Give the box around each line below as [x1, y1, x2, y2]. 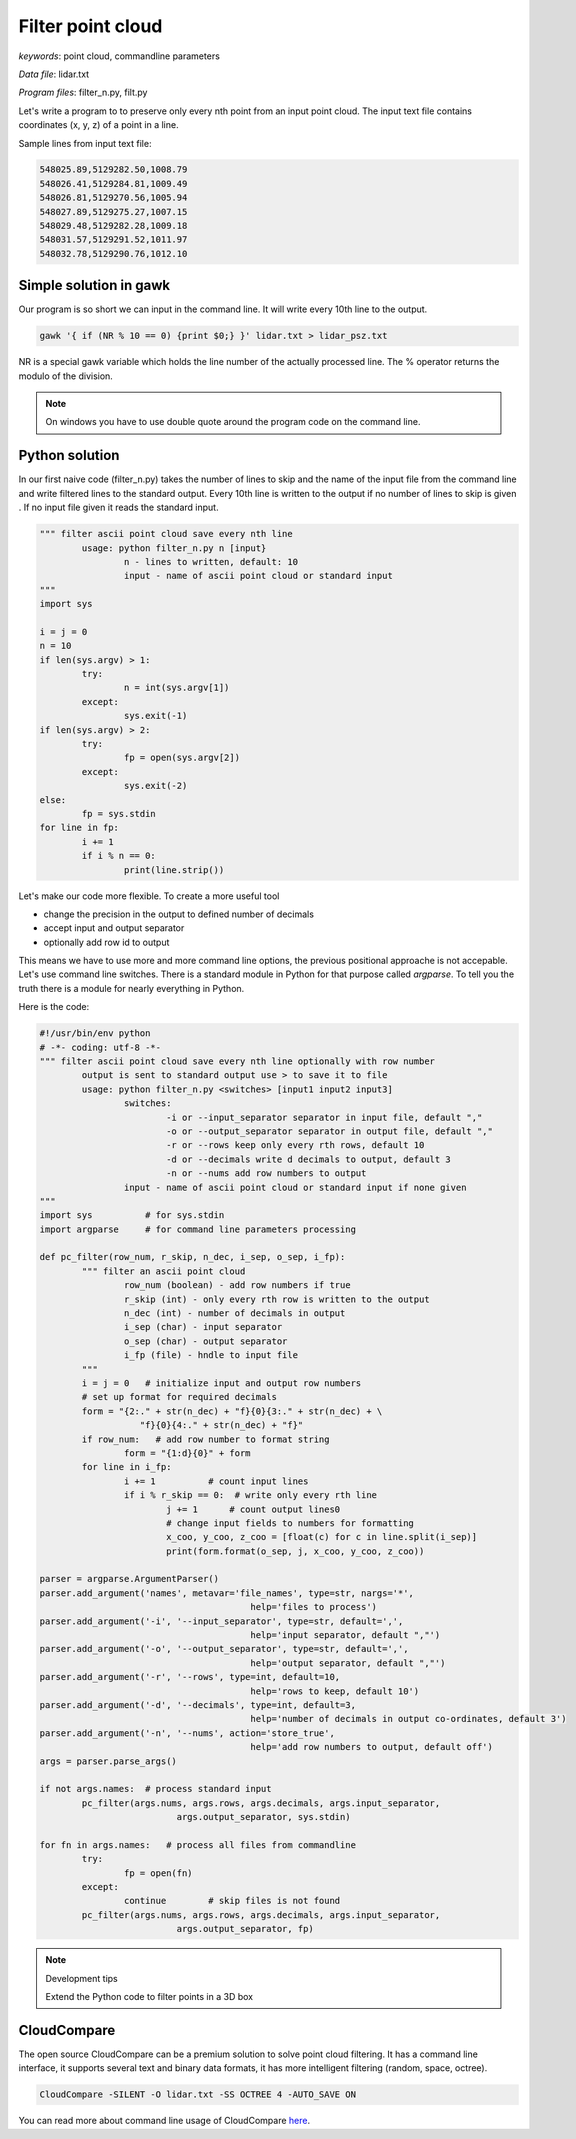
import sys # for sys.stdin [39, 1210, 225, 1221]
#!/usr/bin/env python [39, 1028, 151, 1039]
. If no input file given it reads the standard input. [18, 501, 219, 514]
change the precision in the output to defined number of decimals [43, 908, 315, 920]
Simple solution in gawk [18, 277, 170, 294]
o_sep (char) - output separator [123, 1335, 288, 1347]
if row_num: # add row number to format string [81, 1433, 330, 1445]
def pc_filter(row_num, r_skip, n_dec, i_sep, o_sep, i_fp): [39, 1251, 346, 1263]
